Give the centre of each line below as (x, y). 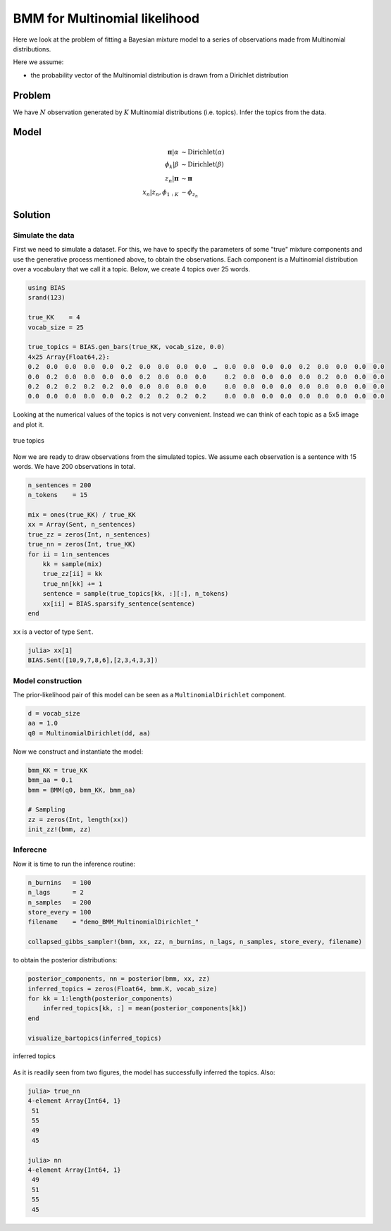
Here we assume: (38, 62)
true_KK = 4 (54, 318)
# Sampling (46, 810)
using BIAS (46, 288)
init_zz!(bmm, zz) (60, 829)
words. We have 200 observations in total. (74, 466)
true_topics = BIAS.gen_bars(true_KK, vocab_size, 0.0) (126, 347)
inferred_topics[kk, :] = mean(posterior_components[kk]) (145, 1009)
